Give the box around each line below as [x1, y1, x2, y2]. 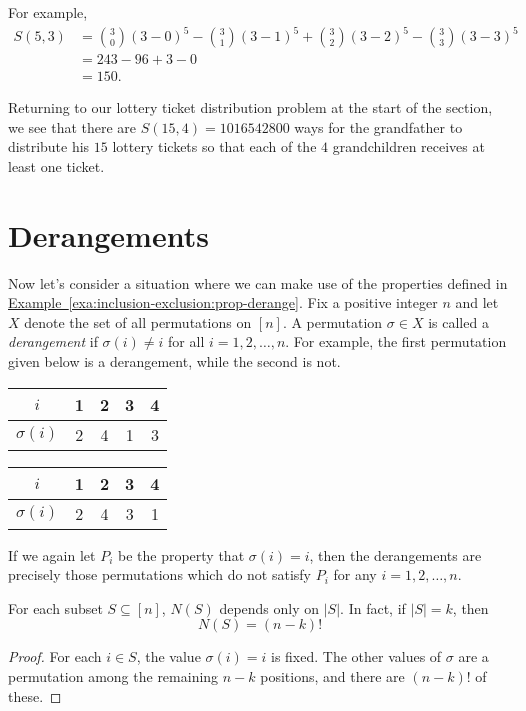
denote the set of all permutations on [24, 311, 252, 332]
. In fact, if [340, 597, 406, 618]
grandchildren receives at [332, 136, 485, 157]
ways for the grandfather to [294, 116, 463, 137]
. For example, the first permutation [285, 331, 507, 352]
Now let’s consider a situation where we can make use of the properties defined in [8, 272, 508, 293]
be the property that [117, 544, 245, 565]
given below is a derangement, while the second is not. [8, 351, 341, 372]
